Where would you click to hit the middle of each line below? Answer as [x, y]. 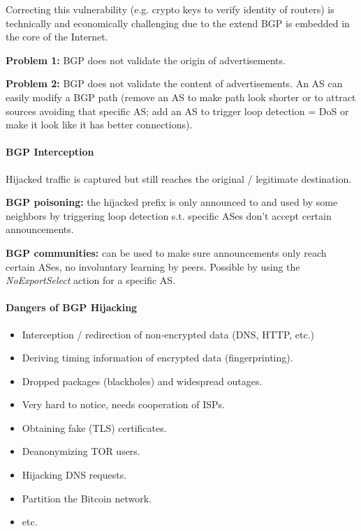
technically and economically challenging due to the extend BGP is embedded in [178, 23]
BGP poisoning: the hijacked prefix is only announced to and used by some [172, 202]
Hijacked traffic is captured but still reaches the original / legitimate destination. [179, 178]
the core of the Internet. [57, 37]
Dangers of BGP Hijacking [72, 307]
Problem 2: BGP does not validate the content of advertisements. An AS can [174, 83]
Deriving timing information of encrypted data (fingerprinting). [157, 358]
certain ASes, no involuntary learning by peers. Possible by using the [153, 266]
